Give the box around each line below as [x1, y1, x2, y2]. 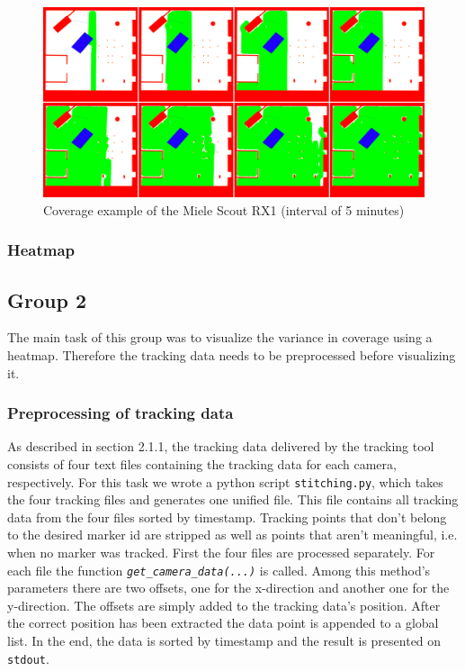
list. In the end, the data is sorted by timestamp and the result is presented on [7, 631, 442, 650]
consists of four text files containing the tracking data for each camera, [7, 455, 397, 473]
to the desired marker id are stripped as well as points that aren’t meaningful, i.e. [7, 525, 458, 544]
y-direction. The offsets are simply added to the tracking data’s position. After [7, 595, 441, 614]
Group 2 [7, 286, 86, 313]
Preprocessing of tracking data [7, 402, 234, 424]
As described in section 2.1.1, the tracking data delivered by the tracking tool [7, 437, 434, 456]
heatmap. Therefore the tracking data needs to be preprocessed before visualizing [7, 346, 456, 364]
